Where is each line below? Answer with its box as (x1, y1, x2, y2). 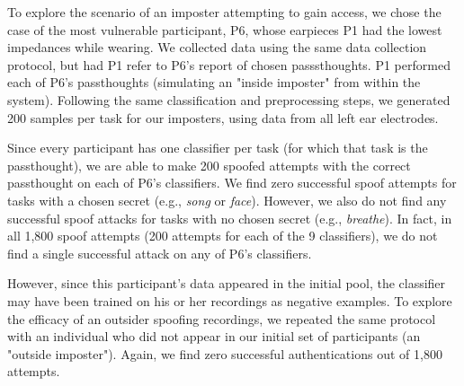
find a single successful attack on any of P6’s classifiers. (7, 243, 312, 262)
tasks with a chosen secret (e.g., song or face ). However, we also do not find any (7, 190, 447, 209)
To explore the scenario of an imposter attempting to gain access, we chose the (7, 3, 442, 21)
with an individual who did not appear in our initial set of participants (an (7, 327, 421, 346)
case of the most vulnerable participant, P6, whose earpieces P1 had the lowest (7, 20, 442, 39)
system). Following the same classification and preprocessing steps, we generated (7, 90, 451, 109)
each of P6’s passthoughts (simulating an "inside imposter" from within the (7, 73, 421, 92)
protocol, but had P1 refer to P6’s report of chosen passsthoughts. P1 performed (7, 55, 451, 74)
